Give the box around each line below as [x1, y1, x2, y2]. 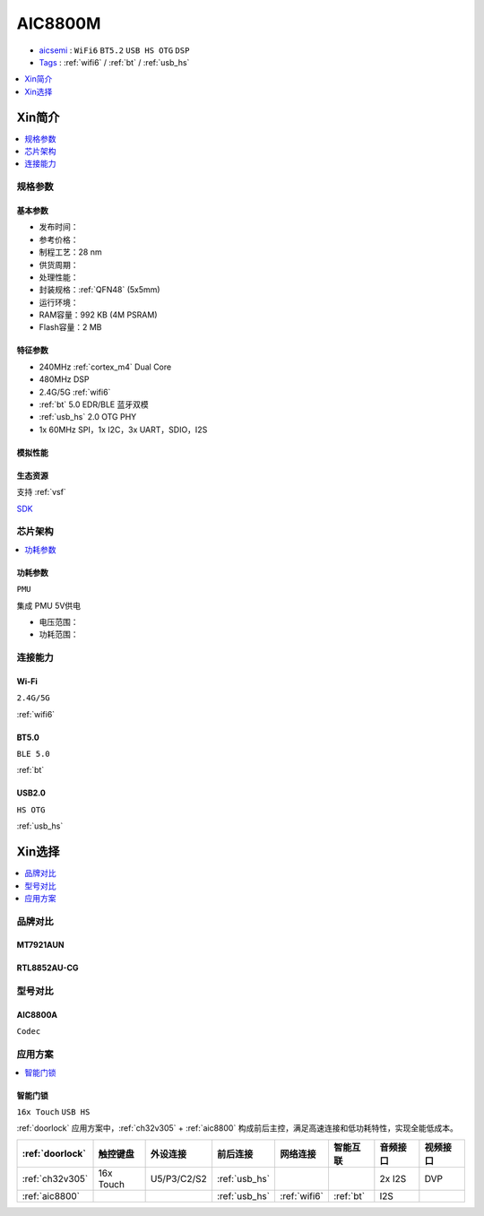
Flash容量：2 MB [39, 322, 102, 333]
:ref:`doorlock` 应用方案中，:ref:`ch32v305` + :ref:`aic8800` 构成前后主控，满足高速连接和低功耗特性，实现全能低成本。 [16, 1123, 459, 1133]
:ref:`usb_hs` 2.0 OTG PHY [39, 412, 137, 422]
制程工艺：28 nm [39, 247, 102, 257]
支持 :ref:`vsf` [16, 487, 66, 498]
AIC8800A [16, 1010, 58, 1021]
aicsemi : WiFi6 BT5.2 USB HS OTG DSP [39, 45, 190, 56]
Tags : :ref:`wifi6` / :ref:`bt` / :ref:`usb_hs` [39, 56, 190, 67]
